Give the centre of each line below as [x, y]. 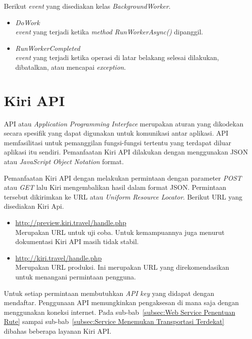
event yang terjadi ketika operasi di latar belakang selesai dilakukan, [117, 57]
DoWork [27, 22]
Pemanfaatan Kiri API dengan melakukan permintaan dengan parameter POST [123, 177]
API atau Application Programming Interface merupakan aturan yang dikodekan [124, 123]
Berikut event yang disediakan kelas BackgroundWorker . [87, 6]
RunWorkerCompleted [48, 48]
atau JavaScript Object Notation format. [64, 162]
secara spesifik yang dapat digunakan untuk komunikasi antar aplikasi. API [116, 133]
